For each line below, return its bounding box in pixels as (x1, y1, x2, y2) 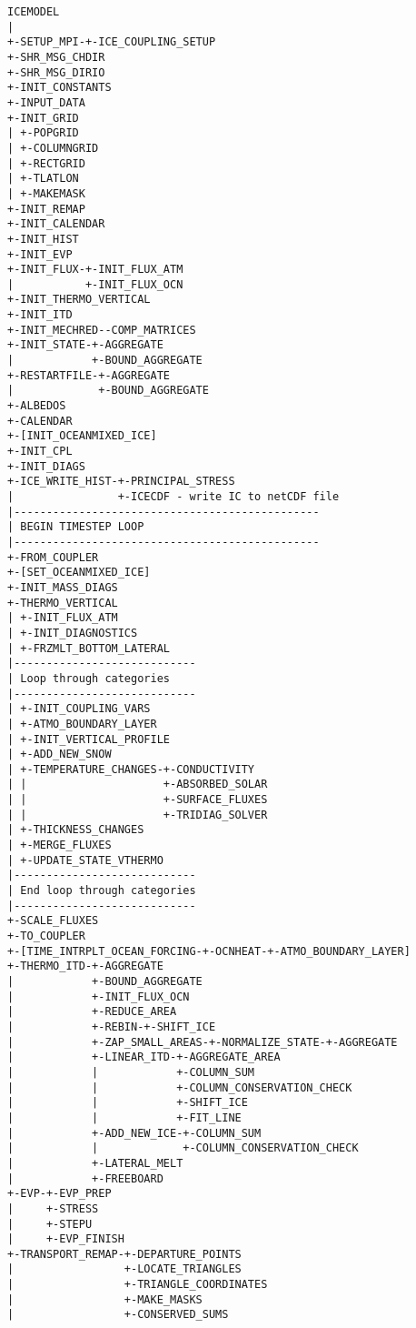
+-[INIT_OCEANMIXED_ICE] (7, 429, 157, 443)
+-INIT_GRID (7, 111, 79, 125)
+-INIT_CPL (7, 445, 73, 458)
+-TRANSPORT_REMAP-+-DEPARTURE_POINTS (7, 1247, 242, 1261)
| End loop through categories (7, 884, 196, 898)
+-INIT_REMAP (7, 202, 85, 216)
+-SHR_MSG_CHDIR (7, 50, 105, 64)
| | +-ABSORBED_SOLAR (7, 778, 268, 791)
